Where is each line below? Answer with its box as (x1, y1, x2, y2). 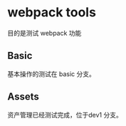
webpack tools (7, 4, 96, 21)
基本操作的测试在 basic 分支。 (7, 69, 96, 78)
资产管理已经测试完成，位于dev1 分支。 (7, 110, 122, 119)
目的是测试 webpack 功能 (7, 28, 82, 37)
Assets (7, 90, 39, 103)
